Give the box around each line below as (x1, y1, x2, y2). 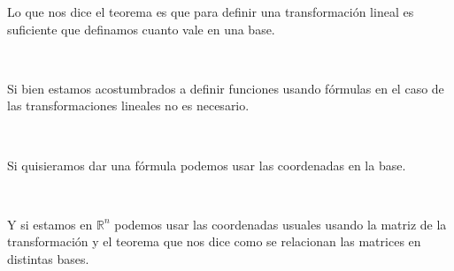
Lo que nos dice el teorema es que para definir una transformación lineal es (7, 3, 414, 20)
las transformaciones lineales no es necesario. (7, 96, 250, 115)
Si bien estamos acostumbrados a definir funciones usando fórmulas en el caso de (7, 79, 444, 97)
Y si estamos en (7, 215, 93, 233)
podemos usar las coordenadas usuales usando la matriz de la (114, 215, 447, 233)
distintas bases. (7, 249, 89, 267)
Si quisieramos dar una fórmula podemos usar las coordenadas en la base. (7, 155, 406, 174)
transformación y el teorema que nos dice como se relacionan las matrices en (7, 232, 421, 251)
